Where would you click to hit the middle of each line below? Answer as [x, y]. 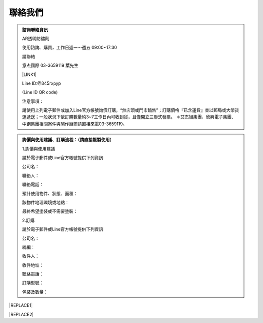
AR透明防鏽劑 [36, 38]
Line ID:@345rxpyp [41, 83]
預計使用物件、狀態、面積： [50, 193]
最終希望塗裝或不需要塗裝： [50, 211]
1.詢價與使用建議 [39, 149]
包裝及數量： [35, 292]
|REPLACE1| [21, 305]
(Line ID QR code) [40, 92]
